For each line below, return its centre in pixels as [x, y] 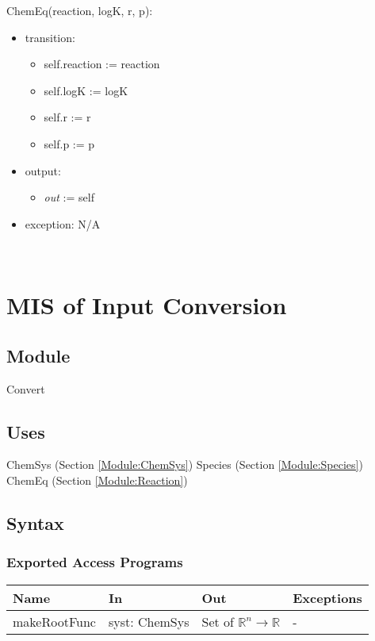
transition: [50, 37]
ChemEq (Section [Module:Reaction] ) [97, 480]
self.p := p [69, 143]
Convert [26, 388]
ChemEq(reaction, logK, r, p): [80, 10]
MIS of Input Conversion [147, 305]
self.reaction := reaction [102, 64]
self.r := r [67, 117]
